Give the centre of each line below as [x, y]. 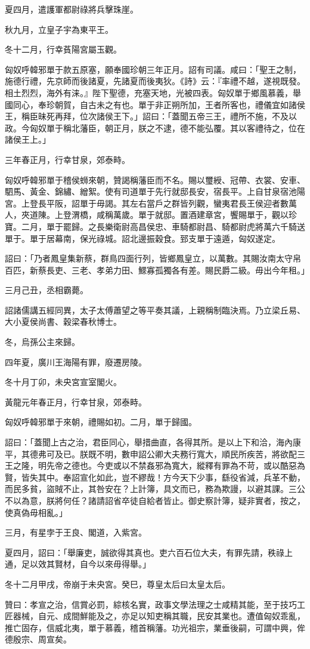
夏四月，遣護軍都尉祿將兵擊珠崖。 [72, 9]
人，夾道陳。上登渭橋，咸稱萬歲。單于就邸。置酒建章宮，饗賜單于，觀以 [147, 215]
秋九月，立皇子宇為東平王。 [59, 29]
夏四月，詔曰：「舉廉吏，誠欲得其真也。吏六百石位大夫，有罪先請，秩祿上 [149, 552]
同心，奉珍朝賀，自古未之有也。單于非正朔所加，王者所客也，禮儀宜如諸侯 [159, 104]
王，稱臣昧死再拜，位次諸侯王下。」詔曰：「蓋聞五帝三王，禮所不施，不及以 [151, 116]
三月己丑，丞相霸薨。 [46, 290]
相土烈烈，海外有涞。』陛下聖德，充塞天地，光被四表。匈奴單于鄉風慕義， [149, 92]
